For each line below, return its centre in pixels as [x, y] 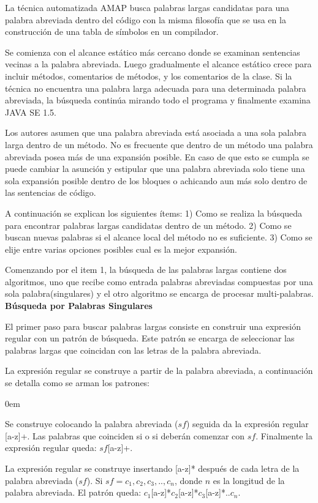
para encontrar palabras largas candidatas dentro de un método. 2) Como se [148, 225]
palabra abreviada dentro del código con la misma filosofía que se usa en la [146, 19]
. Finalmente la [284, 435]
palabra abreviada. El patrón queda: [73, 492]
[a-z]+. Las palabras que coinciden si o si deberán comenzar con [125, 435]
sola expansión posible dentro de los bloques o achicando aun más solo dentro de [156, 180]
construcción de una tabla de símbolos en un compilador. [112, 32]
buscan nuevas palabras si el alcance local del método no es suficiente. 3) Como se [159, 237]
